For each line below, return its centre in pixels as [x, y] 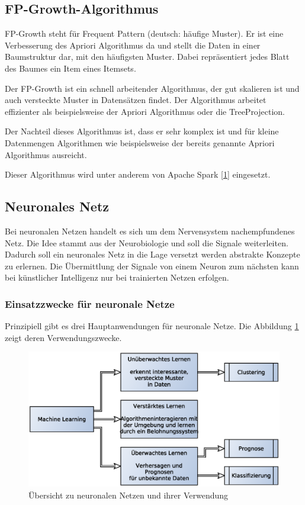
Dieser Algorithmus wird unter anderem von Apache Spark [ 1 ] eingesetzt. [138, 174]
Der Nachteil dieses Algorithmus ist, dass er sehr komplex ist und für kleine [142, 131]
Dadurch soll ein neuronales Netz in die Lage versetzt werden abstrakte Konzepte [152, 254]
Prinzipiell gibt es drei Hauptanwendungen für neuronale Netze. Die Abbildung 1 [152, 326]
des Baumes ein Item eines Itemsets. [70, 68]
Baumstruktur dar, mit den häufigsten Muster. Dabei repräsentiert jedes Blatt [147, 57]
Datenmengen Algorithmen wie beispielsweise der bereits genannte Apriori [140, 142]
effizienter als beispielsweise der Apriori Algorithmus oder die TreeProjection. [145, 111]
